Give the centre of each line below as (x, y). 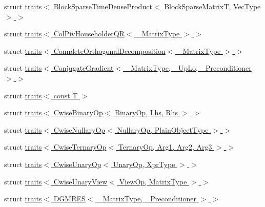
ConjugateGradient (84, 68)
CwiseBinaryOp (78, 112)
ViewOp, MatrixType (153, 181)
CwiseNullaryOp (79, 129)
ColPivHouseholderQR (89, 34)
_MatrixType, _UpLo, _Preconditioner (188, 68)
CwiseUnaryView (80, 181)
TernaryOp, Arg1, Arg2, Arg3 (165, 147)
